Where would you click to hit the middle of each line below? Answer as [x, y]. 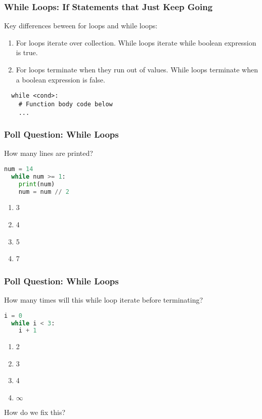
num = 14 [19, 169]
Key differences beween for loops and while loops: [81, 26]
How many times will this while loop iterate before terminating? [104, 300]
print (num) [37, 184]
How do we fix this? [35, 412]
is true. [27, 52]
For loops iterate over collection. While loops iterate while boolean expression [136, 42]
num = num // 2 [44, 192]
